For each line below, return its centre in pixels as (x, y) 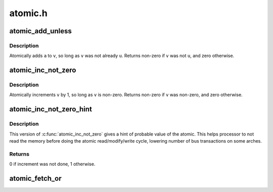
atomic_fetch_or (35, 178)
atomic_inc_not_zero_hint (51, 109)
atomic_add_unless (40, 31)
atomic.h (28, 13)
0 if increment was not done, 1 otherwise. (52, 164)
